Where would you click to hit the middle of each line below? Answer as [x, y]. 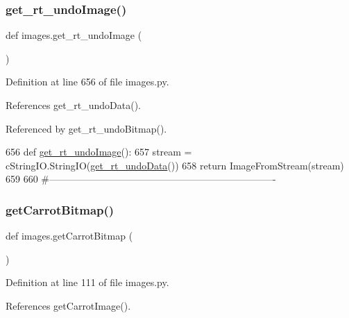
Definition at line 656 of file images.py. [87, 82]
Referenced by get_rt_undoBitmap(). [86, 128]
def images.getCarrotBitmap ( [69, 236]
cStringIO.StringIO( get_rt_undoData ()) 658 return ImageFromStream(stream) [175, 165]
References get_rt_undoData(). [73, 105]
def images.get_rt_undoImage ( [74, 35]
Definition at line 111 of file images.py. [87, 282]
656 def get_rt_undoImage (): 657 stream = [99, 152]
